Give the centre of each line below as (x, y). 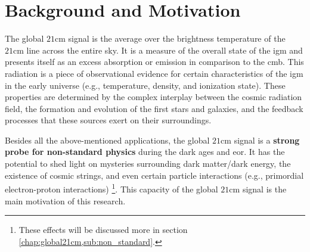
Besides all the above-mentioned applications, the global (107, 140)
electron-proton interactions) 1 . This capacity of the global (111, 188)
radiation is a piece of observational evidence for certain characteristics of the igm (154, 73)
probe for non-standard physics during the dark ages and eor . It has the (145, 152)
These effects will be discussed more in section (103, 230)
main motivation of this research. (65, 200)
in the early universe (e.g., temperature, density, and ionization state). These (145, 85)
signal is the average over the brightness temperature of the (177, 38)
